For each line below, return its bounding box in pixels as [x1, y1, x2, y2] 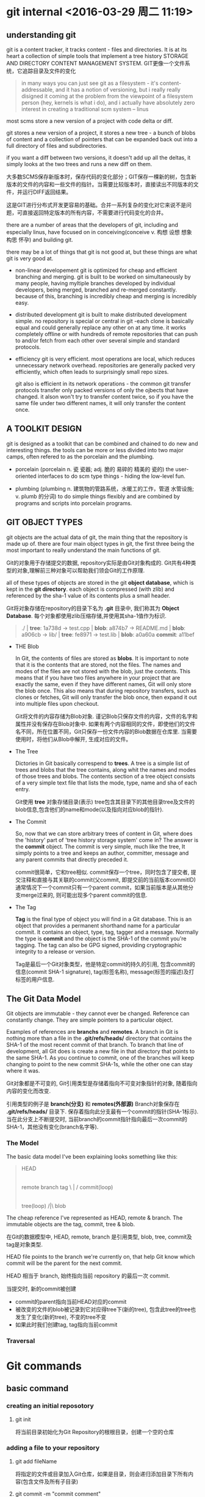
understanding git [6, 29, 76, 40]
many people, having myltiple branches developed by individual [15, 280, 176, 287]
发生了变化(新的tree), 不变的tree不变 [15, 1313, 107, 1320]
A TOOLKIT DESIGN [6, 423, 82, 434]
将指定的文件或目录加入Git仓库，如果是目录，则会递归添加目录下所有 [15, 1470, 189, 1477]
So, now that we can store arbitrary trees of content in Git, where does [15, 830, 193, 837]
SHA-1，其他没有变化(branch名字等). [6, 1123, 99, 1130]
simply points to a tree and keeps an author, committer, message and [15, 849, 189, 857]
